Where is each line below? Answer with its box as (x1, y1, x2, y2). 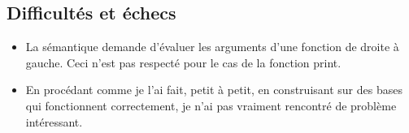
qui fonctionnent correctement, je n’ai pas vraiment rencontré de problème (25, 97, 397, 114)
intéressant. (25, 113, 83, 130)
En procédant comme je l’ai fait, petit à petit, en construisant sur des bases (25, 81, 402, 98)
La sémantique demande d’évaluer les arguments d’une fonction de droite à (25, 38, 399, 55)
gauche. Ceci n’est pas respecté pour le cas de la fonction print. (25, 54, 342, 71)
